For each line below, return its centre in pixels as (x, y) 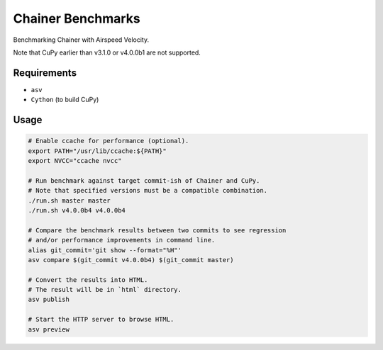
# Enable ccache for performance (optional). (109, 141)
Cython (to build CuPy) (65, 100)
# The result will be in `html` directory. (105, 290)
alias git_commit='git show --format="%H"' (105, 250)
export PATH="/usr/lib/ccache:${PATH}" (97, 151)
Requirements (45, 73)
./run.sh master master (70, 201)
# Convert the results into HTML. (88, 280)
